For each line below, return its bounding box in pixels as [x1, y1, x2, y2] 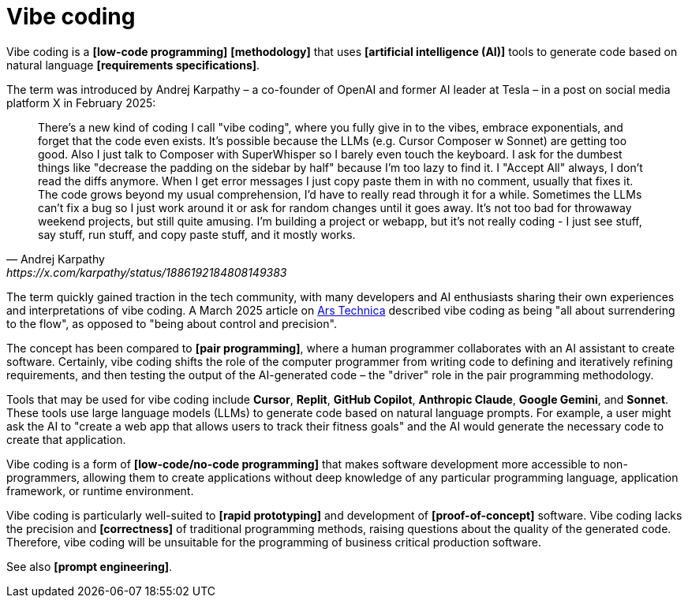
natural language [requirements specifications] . [6, 58, 260, 72]
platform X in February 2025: [6, 95, 156, 110]
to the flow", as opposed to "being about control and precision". [6, 316, 337, 330]
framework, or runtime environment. [6, 483, 194, 498]
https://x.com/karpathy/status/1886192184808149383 [6, 265, 287, 279]
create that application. [6, 432, 126, 446]
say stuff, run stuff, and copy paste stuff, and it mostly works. [38, 227, 356, 241]
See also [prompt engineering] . [6, 559, 173, 573]
